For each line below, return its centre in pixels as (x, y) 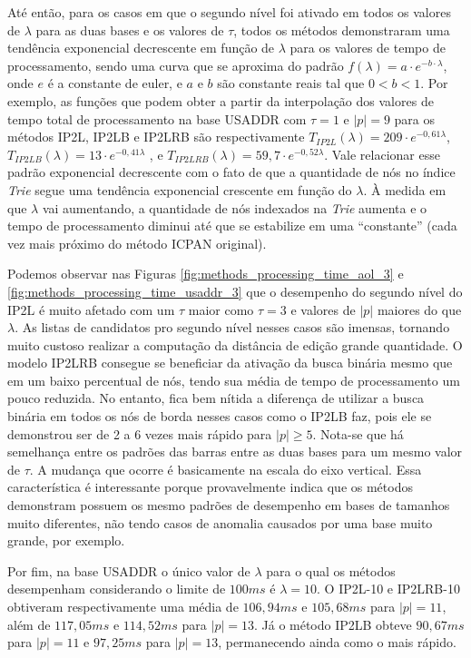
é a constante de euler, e (115, 83)
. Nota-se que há (358, 433)
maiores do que (419, 309)
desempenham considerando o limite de (117, 589)
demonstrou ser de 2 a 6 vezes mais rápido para (140, 433)
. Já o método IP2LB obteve (333, 624)
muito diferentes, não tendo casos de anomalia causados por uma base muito (220, 522)
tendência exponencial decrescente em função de (141, 48)
